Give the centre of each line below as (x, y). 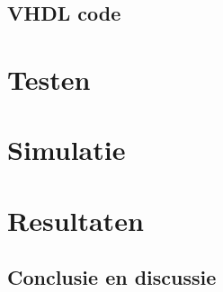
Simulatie (67, 150)
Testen (49, 79)
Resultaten (76, 220)
